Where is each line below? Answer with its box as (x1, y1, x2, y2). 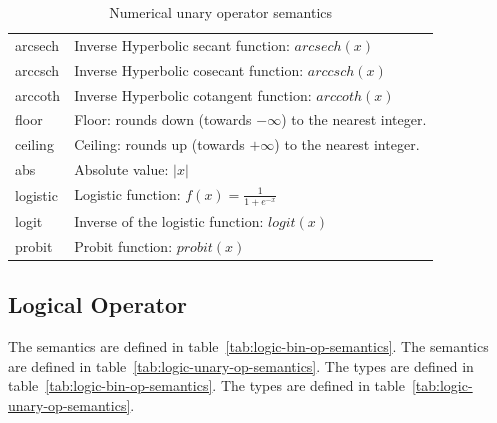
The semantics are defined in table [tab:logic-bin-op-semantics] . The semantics (8, 336, 489, 357)
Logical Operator (8, 289, 188, 320)
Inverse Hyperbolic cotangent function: (74, 84, 312, 105)
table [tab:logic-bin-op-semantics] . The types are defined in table (8, 375, 405, 396)
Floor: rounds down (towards (74, 109, 252, 130)
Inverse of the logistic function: (74, 210, 264, 231)
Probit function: (74, 235, 173, 256)
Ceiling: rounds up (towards (74, 134, 245, 155)
